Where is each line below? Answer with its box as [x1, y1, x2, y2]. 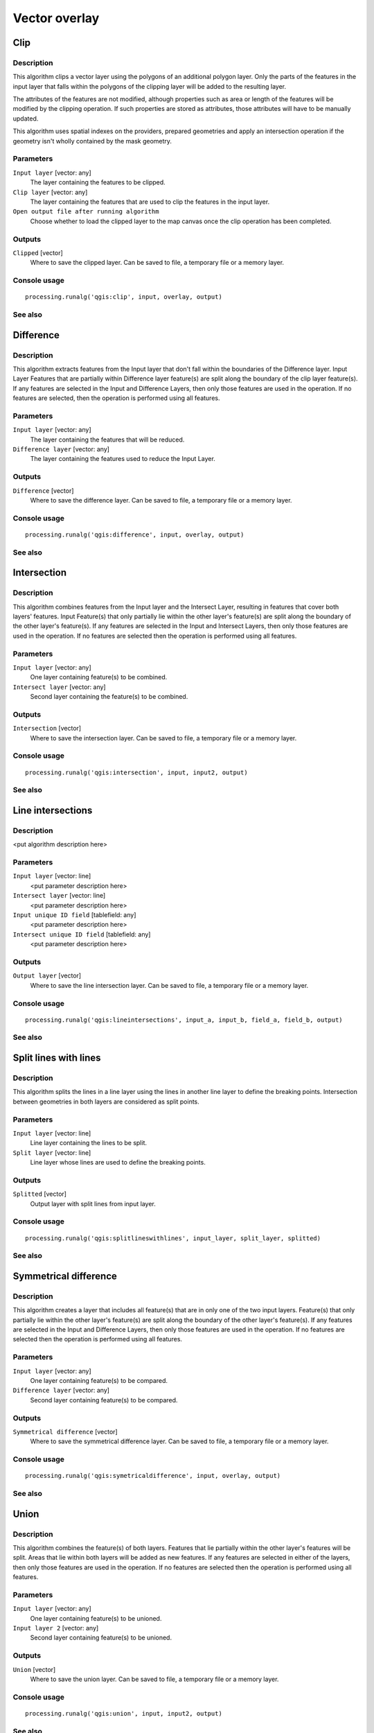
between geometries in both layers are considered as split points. [12, 1097, 200, 1106]
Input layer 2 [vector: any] [12, 1624, 99, 1632]
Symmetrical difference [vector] [12, 1427, 118, 1436]
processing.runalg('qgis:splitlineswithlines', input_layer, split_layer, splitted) [25, 1234, 321, 1242]
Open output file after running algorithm [12, 208, 159, 216]
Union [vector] [12, 1665, 56, 1673]
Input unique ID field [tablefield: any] [12, 911, 136, 919]
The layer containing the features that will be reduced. [30, 435, 185, 444]
